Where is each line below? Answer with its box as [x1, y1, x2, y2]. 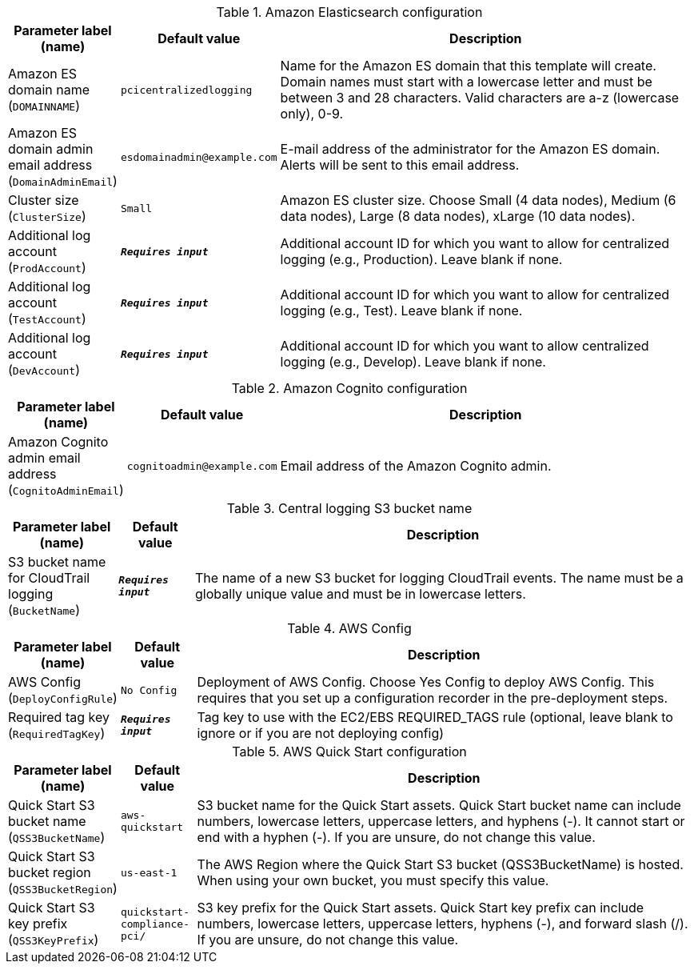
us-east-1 [120, 866, 177, 879]
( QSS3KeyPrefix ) [8, 932, 99, 948]
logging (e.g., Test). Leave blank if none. [280, 303, 523, 319]
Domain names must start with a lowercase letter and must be [280, 74, 652, 90]
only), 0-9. [280, 106, 344, 122]
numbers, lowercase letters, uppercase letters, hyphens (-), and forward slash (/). [197, 916, 688, 932]
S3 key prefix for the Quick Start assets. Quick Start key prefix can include [197, 900, 644, 916]
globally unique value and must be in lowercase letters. [195, 586, 526, 602]
